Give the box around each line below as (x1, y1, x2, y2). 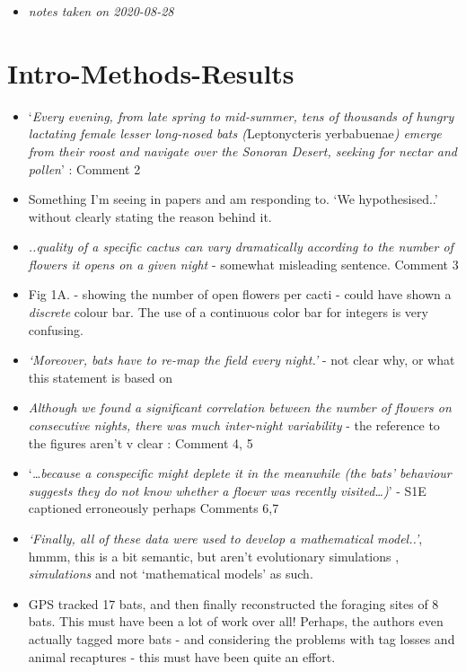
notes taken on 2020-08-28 (28, 2, 174, 20)
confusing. (28, 320, 84, 339)
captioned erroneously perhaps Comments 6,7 (28, 499, 279, 517)
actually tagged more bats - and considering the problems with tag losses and (28, 629, 455, 648)
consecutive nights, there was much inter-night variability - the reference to (28, 416, 440, 435)
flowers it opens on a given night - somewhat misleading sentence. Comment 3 (28, 254, 459, 273)
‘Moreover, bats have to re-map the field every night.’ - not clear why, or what (28, 350, 455, 369)
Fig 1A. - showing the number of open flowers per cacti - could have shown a (28, 285, 452, 304)
